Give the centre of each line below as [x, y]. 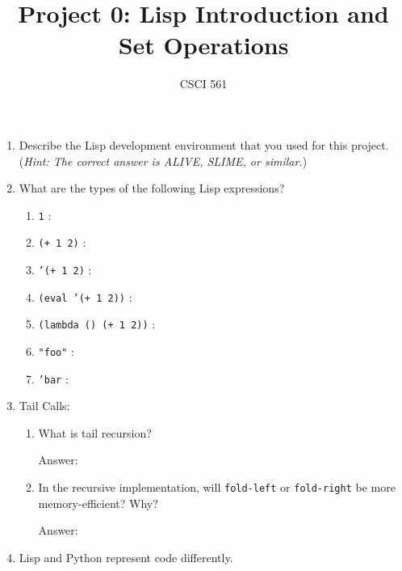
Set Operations [203, 45]
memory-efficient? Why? [98, 503]
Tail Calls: [44, 406]
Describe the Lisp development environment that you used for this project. [204, 144]
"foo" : [56, 351]
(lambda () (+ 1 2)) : [97, 324]
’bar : [53, 378]
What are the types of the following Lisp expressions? [152, 188]
